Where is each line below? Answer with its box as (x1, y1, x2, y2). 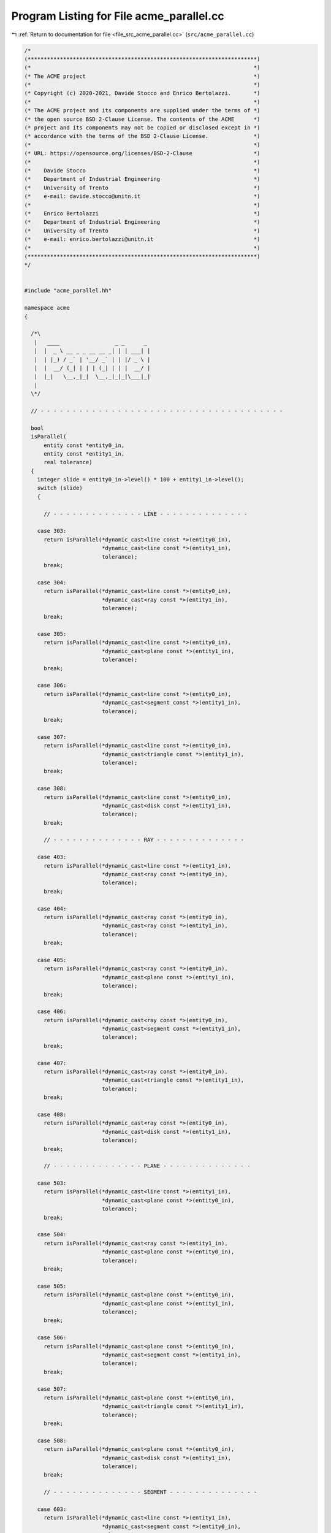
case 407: (37, 1060, 67, 1066)
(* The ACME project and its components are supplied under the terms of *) (24, 107, 261, 114)
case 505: (37, 1282, 67, 1290)
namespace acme (24, 304, 70, 312)
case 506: (37, 1334, 67, 1341)
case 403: (37, 854, 67, 861)
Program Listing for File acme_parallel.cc (11, 9, 224, 23)
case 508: (37, 1437, 67, 1444)
